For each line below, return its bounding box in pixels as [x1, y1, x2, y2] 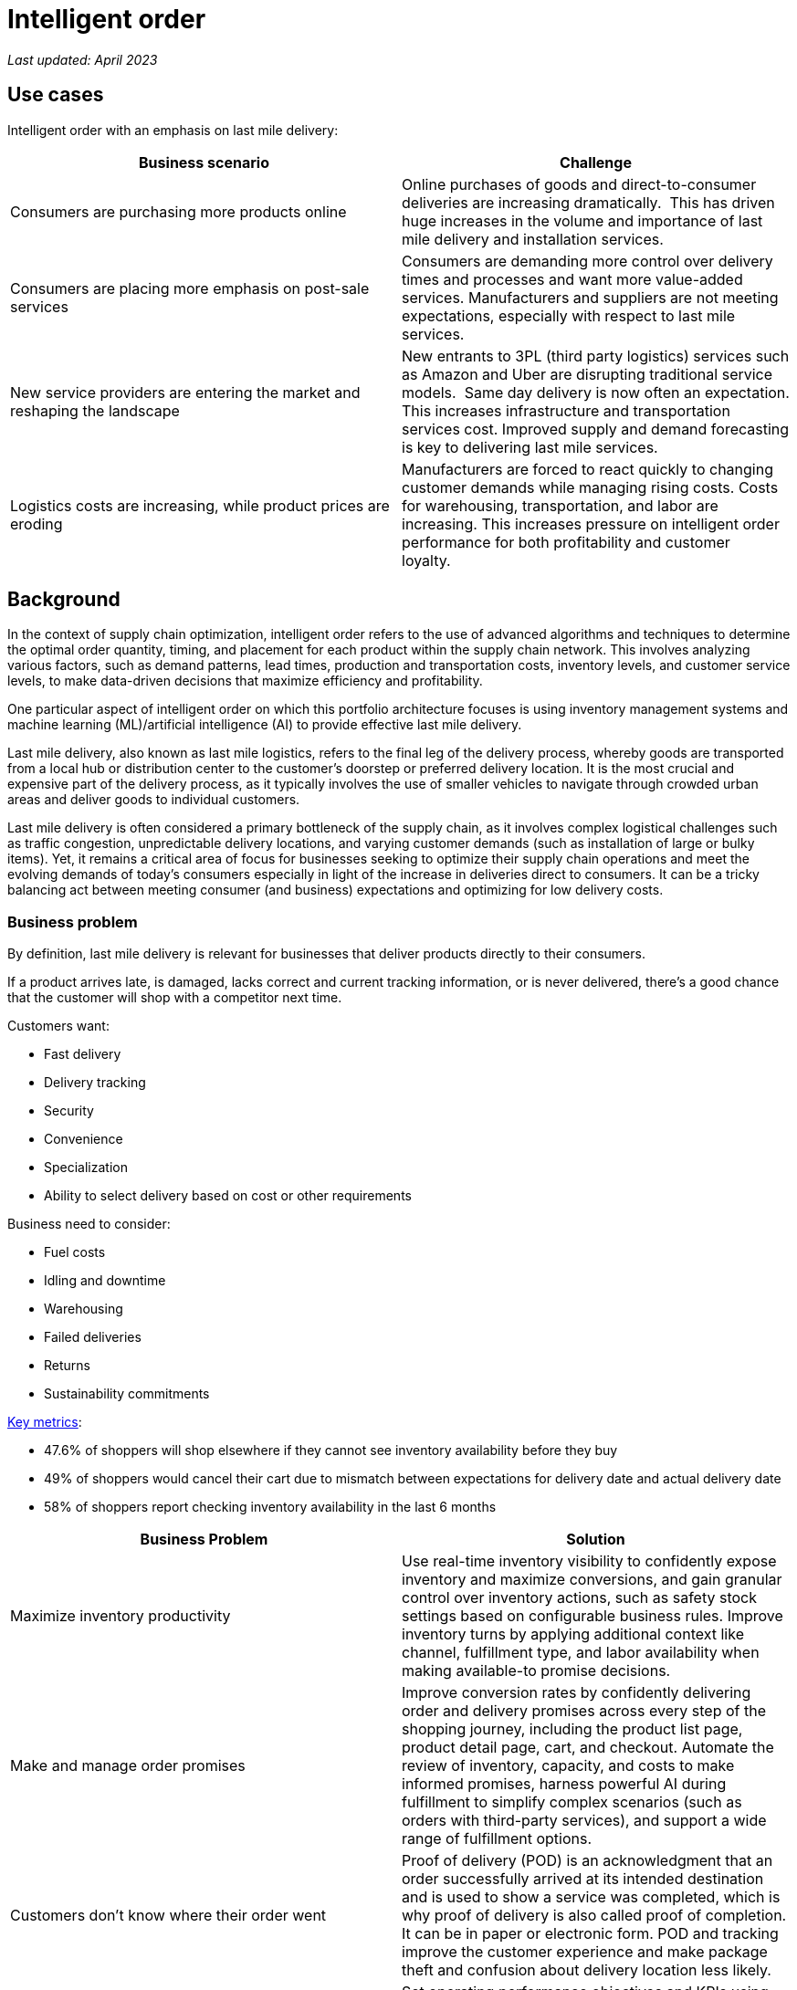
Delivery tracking [44, 1074, 146, 1091]
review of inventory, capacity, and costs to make [402, 1756, 735, 1775]
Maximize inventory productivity [10, 1607, 231, 1626]
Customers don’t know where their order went [10, 1906, 327, 1925]
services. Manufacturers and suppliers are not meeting [402, 288, 779, 307]
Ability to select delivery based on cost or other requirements [44, 1188, 412, 1204]
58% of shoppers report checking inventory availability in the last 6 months [44, 1499, 497, 1515]
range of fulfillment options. [402, 1829, 593, 1849]
